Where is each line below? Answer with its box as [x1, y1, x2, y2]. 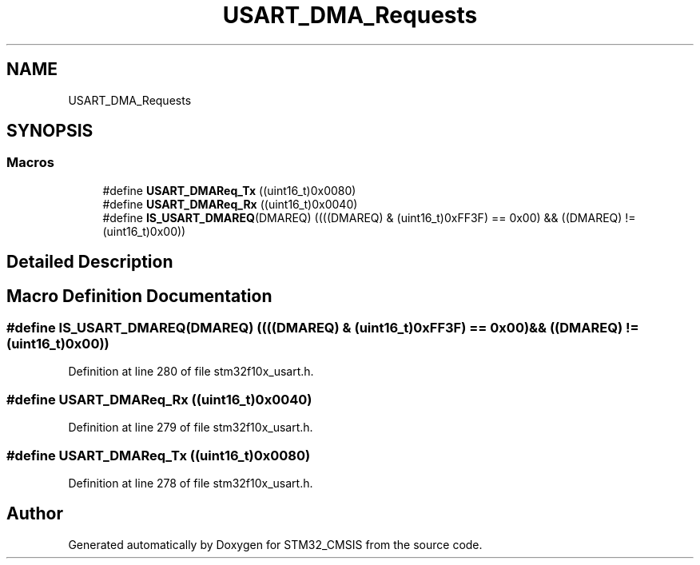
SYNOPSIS [6, 121, 93, 141]
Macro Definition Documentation [6, 285, 272, 306]
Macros [6, 154, 54, 171]
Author [6, 503, 63, 524]
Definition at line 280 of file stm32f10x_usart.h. [68, 364, 314, 379]
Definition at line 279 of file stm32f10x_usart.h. [68, 420, 313, 435]
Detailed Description [6, 252, 173, 273]
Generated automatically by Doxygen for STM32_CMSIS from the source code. [68, 537, 483, 551]
